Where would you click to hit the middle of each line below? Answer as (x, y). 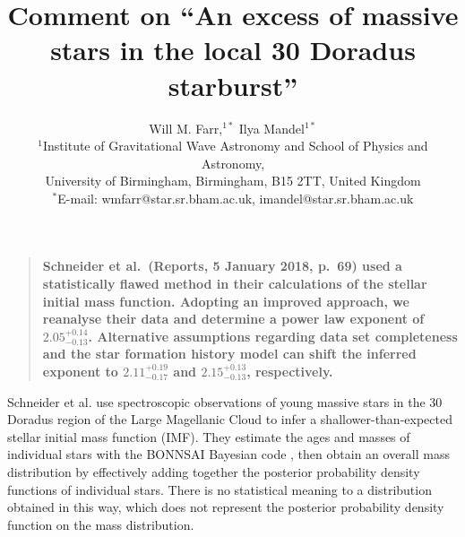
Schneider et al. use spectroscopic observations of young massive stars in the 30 (225, 401)
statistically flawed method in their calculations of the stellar (235, 284)
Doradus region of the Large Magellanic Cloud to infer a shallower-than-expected (230, 419)
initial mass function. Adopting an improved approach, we (226, 301)
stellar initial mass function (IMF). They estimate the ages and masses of (209, 436)
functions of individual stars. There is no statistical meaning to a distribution (220, 489)
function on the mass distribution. (101, 524)
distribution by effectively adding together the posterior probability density (214, 472)
